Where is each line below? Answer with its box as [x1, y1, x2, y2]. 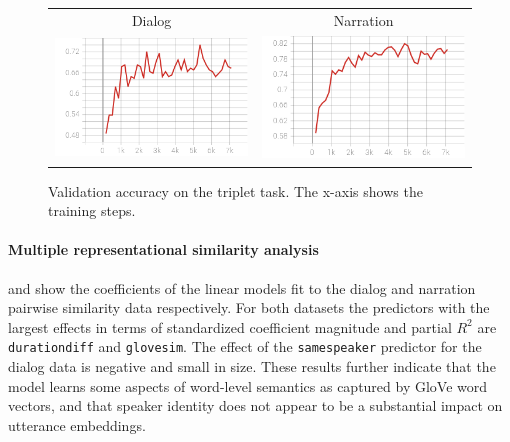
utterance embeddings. [8, 414, 146, 435]
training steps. [48, 200, 136, 221]
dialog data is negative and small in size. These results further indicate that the [8, 355, 496, 376]
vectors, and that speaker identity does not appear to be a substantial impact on [8, 395, 503, 416]
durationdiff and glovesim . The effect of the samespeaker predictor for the [8, 336, 482, 357]
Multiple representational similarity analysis [8, 239, 319, 260]
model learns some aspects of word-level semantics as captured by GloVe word [8, 375, 488, 396]
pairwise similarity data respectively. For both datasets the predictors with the [8, 297, 490, 318]
